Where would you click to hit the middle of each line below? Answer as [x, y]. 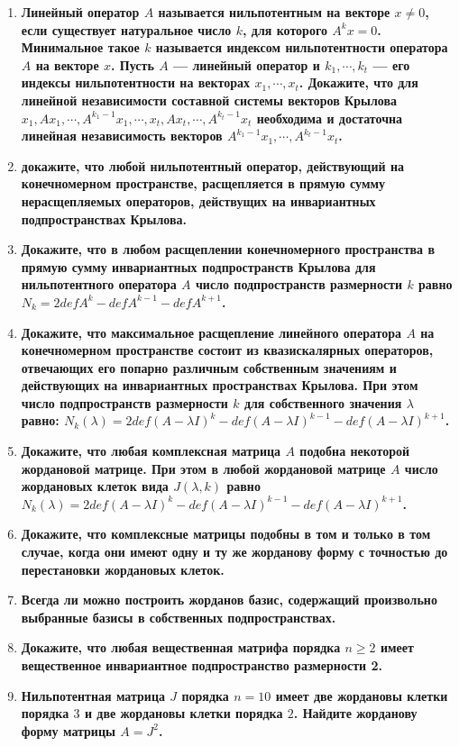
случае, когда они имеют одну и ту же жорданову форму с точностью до [234, 552]
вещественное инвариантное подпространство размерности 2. [202, 665]
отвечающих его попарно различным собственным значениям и [209, 367]
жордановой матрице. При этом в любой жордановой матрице [203, 468]
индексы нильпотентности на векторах [136, 82]
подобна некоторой [355, 451]
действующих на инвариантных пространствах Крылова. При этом [220, 385]
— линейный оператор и [247, 64]
